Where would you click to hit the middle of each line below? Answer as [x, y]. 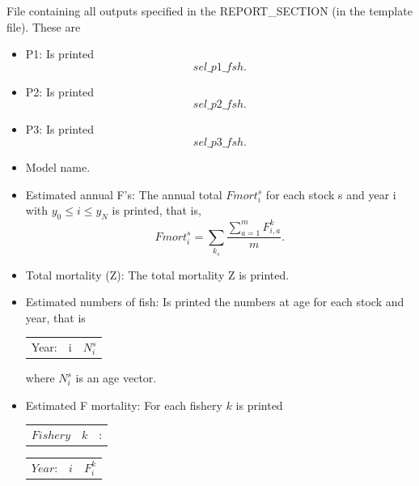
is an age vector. [116, 378]
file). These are [44, 26]
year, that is [55, 317]
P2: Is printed [60, 91]
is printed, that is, [157, 210]
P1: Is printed [60, 54]
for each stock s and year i [331, 194]
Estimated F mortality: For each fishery [124, 405]
